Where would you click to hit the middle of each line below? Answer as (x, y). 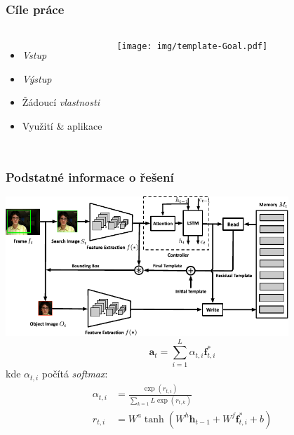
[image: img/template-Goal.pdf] (192, 47)
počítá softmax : (75, 374)
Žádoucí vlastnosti (61, 102)
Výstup (37, 78)
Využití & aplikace (62, 126)
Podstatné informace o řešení (90, 176)
